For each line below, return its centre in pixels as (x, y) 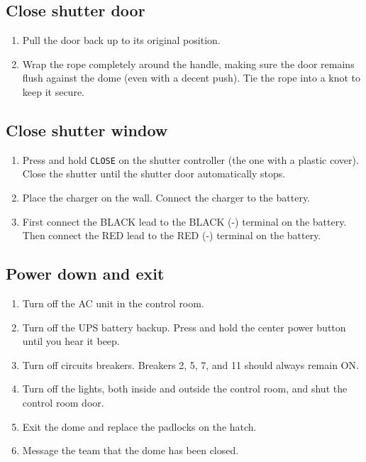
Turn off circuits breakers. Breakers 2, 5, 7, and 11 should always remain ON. (190, 364)
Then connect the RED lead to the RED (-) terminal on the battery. (172, 235)
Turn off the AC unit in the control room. (113, 303)
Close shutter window (87, 130)
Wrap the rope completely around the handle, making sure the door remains (188, 64)
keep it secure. (54, 91)
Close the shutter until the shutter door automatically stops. (154, 174)
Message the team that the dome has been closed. (131, 450)
